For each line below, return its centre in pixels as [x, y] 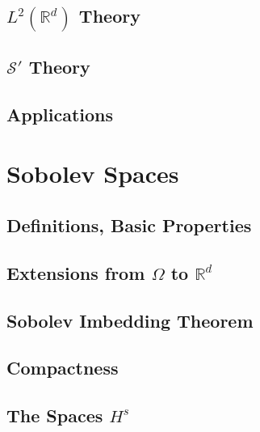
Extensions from [76, 272]
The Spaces [55, 415]
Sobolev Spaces [93, 174]
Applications [60, 114]
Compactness [63, 368]
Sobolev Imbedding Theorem [130, 320]
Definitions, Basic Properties [129, 224]
